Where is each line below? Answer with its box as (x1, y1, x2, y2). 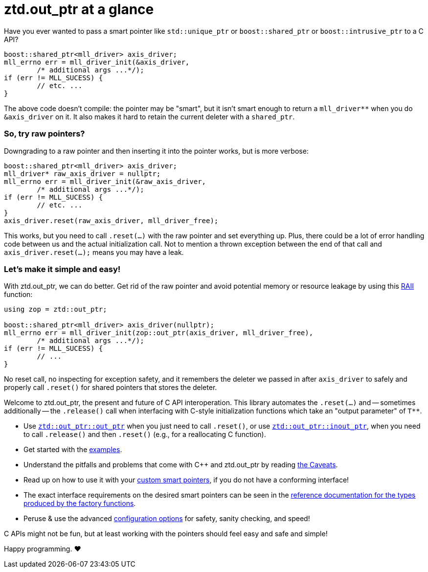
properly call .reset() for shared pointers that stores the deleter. (4, 383, 217, 392)
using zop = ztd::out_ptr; (4, 305, 107, 314)
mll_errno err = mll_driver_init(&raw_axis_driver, (4, 177, 206, 185)
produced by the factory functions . (23, 499, 136, 508)
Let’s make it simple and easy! (4, 264, 121, 274)
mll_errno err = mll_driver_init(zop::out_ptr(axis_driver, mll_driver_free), (4, 329, 314, 337)
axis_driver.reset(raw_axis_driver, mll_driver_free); (4, 216, 219, 225)
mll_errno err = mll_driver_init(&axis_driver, (4, 58, 190, 66)
